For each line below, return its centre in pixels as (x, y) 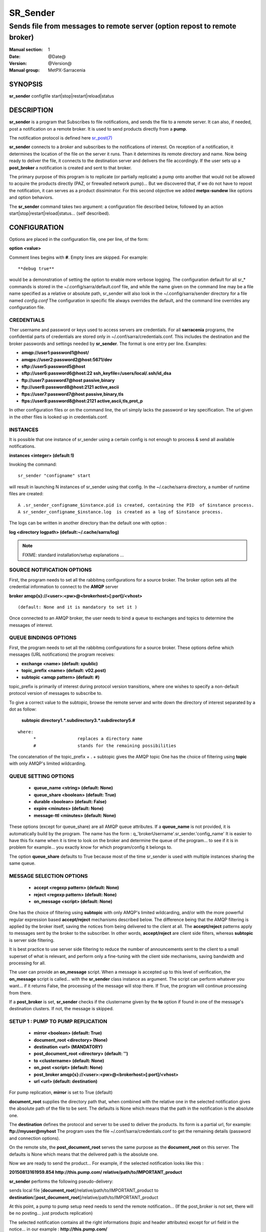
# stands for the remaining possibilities (105, 746)
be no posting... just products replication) (51, 1213)
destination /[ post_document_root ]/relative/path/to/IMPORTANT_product (84, 1197)
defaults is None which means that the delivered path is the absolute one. (84, 1154)
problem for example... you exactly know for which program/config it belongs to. (91, 847)
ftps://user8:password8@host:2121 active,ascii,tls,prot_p (82, 401)
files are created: (26, 494)
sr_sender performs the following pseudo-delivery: (61, 1181)
